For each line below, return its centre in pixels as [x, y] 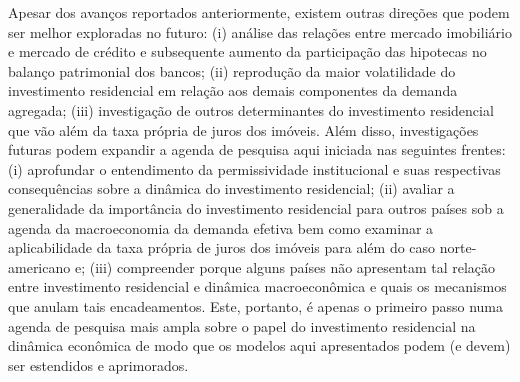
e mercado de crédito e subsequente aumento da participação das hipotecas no [247, 51]
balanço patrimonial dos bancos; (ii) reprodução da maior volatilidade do [232, 70]
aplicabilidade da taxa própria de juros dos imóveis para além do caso [222, 247]
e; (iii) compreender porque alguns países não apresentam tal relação [285, 266]
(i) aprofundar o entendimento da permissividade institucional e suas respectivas [254, 168]
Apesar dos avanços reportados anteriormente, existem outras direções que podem [259, 12]
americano [39, 266]
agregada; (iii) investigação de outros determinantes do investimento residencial [251, 109]
